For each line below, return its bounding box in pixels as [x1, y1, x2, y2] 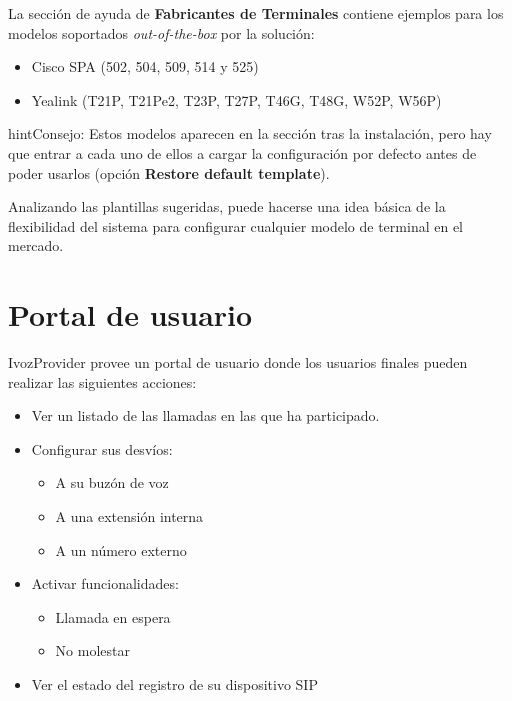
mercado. [8, 235, 64, 256]
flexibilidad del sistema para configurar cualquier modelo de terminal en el [8, 215, 463, 236]
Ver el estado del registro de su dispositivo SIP [31, 674, 318, 694]
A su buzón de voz [55, 472, 169, 493]
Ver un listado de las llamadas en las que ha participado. [31, 405, 380, 426]
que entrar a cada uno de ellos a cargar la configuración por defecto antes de [8, 142, 477, 163]
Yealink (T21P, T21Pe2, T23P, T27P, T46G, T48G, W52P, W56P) [31, 89, 442, 110]
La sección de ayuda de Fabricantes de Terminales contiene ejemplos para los [8, 3, 504, 23]
